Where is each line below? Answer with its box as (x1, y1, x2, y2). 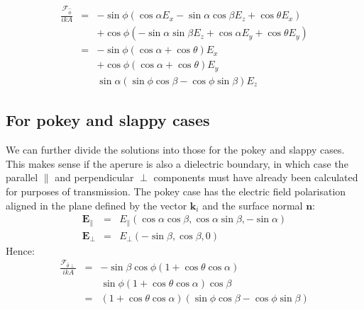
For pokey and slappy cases (6, 109, 210, 131)
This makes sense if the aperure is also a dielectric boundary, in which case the (6, 156, 348, 171)
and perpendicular (55, 170, 134, 185)
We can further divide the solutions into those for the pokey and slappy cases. (6, 142, 345, 157)
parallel (6, 170, 38, 185)
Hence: (6, 243, 35, 258)
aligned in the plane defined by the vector (6, 197, 187, 212)
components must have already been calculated (153, 170, 358, 185)
